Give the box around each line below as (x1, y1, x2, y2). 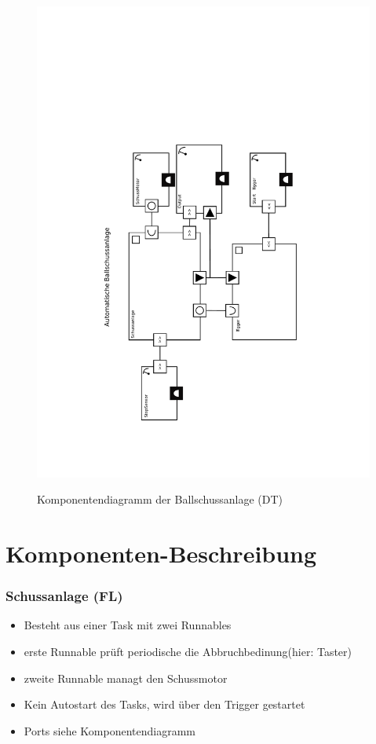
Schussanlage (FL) (5, 586, 123, 606)
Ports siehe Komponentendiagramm (24, 722, 195, 739)
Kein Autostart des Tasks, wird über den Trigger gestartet (24, 696, 305, 713)
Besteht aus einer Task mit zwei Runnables (24, 617, 232, 633)
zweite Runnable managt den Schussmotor (24, 669, 228, 686)
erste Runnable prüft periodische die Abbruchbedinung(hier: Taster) (24, 643, 352, 660)
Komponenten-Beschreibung (5, 537, 317, 570)
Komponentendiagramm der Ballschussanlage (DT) (37, 491, 283, 508)
